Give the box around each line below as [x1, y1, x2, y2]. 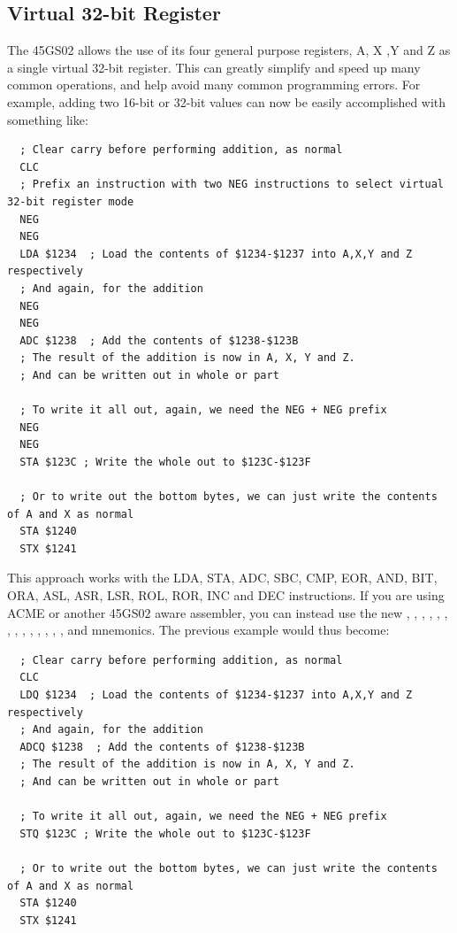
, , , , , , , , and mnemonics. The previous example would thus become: [7, 621, 390, 639]
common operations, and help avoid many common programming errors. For [7, 75, 421, 94]
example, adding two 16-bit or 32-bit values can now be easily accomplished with [7, 92, 446, 111]
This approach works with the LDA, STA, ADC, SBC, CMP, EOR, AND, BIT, [7, 568, 438, 587]
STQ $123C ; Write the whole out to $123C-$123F [19, 827, 311, 840]
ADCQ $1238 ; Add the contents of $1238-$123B [19, 740, 305, 753]
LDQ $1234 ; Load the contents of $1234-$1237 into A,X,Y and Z [19, 688, 413, 701]
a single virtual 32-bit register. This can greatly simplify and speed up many [7, 58, 421, 76]
